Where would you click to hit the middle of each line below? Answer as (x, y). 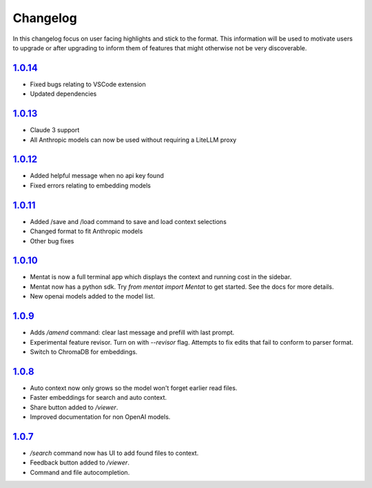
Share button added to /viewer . (74, 407)
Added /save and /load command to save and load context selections (128, 221)
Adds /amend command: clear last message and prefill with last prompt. (132, 333)
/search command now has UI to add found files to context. (114, 453)
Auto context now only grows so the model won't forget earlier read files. (134, 388)
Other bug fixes (52, 241)
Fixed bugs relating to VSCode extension (88, 84)
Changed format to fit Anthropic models (86, 232)
